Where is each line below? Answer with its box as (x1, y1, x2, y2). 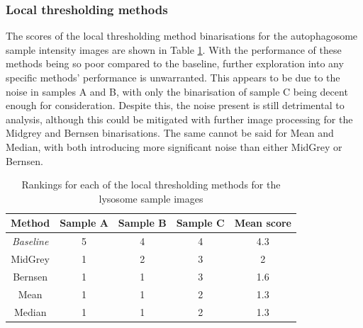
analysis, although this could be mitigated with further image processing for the (6, 111, 353, 126)
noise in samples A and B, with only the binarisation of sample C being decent (6, 84, 348, 98)
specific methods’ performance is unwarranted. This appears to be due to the (6, 70, 340, 84)
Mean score (234, 215, 291, 230)
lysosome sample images (99, 191, 203, 205)
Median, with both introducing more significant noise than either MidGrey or (6, 139, 342, 154)
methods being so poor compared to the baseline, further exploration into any (6, 56, 344, 71)
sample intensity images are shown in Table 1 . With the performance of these (6, 42, 342, 57)
